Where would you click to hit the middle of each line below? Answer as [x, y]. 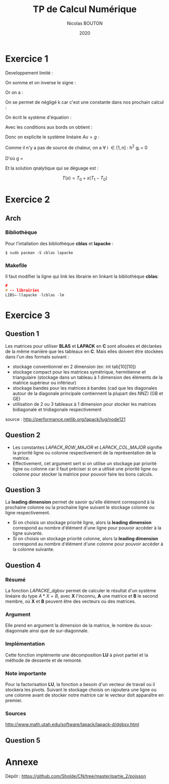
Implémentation [25, 644]
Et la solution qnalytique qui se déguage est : [52, 168]
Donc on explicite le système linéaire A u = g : [52, 137]
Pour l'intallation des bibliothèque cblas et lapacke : [59, 243]
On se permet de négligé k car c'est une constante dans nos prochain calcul [84, 102]
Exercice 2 [28, 200]
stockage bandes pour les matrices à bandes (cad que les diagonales [85, 388]
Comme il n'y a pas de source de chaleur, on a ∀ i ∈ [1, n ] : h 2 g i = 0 [76, 148]
